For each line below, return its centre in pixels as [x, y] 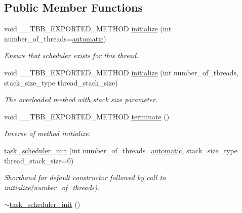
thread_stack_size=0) [39, 160]
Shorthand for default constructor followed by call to [85, 177]
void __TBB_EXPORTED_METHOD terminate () [87, 116]
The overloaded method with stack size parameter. [81, 99]
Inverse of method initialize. [47, 133]
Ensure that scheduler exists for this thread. [71, 55]
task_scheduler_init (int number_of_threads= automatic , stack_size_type [121, 150]
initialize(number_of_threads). [52, 187]
